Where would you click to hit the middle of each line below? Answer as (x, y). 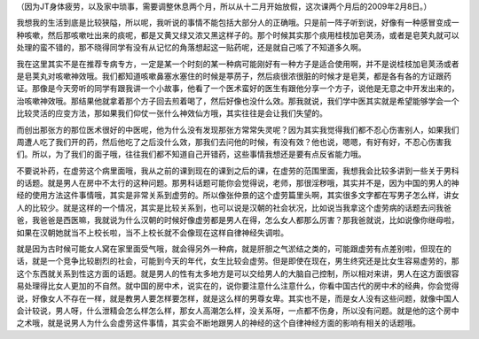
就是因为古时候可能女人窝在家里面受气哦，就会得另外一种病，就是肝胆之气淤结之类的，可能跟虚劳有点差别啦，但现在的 (234, 249)
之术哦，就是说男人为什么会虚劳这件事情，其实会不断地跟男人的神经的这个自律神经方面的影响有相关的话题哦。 (218, 323)
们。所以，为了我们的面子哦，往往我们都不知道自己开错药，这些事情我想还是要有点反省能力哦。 (191, 154)
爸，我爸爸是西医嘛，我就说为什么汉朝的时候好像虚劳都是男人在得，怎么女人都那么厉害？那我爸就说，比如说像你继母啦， (238, 220)
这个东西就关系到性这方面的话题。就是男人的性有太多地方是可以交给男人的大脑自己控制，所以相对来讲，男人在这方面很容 (238, 274)
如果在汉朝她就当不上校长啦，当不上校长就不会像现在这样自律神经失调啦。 (152, 232)
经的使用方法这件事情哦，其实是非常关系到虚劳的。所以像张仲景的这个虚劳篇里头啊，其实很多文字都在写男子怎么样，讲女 (238, 196)
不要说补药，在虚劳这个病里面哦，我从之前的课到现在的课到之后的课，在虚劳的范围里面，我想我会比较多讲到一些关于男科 (238, 170)
